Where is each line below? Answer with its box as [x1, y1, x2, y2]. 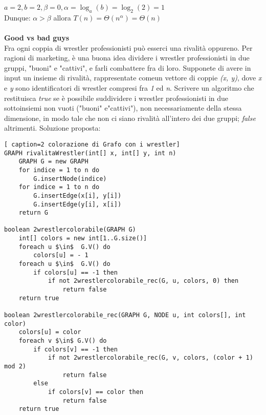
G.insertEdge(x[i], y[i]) [33, 192, 122, 199]
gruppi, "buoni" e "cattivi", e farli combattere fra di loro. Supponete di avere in [4, 62, 251, 73]
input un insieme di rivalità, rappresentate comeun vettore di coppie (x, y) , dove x [4, 72, 262, 83]
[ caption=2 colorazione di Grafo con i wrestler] [4, 140, 180, 148]
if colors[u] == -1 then [33, 268, 118, 276]
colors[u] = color [18, 328, 81, 336]
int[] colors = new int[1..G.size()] [18, 235, 147, 242]
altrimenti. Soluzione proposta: [4, 122, 101, 133]
